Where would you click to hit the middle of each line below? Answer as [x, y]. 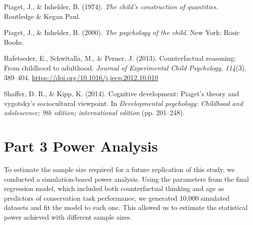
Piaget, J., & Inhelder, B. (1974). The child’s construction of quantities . [111, 6]
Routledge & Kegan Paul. [42, 16]
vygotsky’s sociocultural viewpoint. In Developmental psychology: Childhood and [124, 103]
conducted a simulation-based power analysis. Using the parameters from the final [126, 179]
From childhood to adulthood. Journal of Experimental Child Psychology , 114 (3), [125, 67]
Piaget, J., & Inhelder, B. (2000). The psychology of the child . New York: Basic [122, 32]
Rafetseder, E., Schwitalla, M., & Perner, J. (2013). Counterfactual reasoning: [120, 58]
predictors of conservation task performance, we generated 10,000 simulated [117, 198]
